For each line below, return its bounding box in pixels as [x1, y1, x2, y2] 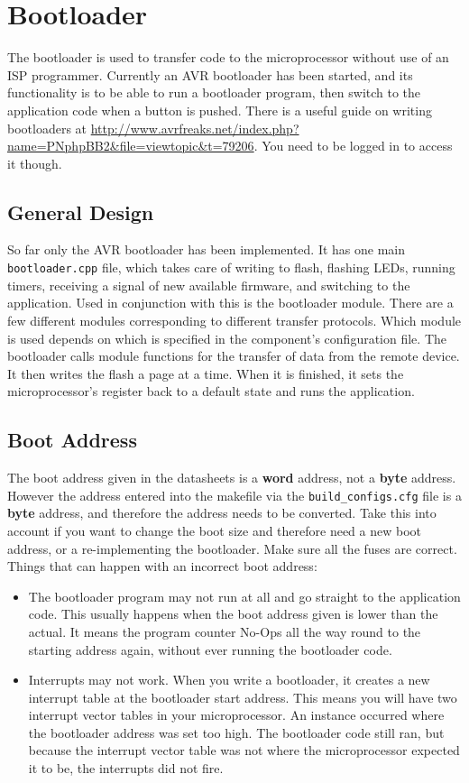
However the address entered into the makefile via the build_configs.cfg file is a [7, 485, 462, 504]
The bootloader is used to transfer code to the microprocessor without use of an [7, 48, 449, 67]
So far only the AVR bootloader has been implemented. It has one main [7, 240, 406, 259]
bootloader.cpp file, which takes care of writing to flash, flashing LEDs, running [7, 258, 455, 277]
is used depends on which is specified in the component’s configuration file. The [7, 328, 447, 347]
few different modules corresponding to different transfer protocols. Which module [7, 310, 462, 329]
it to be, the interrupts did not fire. [28, 759, 224, 778]
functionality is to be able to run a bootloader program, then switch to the [7, 83, 421, 102]
